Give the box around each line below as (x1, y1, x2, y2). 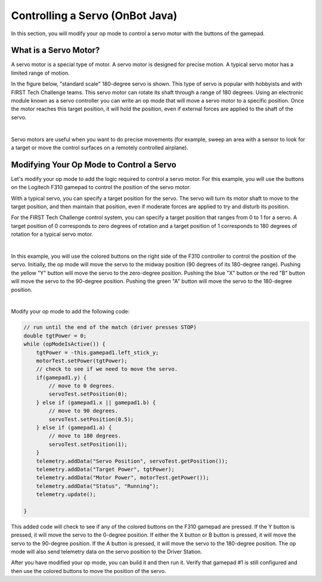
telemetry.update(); (36, 491, 97, 498)
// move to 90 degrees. (48, 408, 119, 414)
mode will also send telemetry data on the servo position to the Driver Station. (11, 548, 203, 555)
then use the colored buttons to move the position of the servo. (11, 567, 166, 574)
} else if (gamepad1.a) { (36, 424, 112, 431)
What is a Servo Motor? (11, 45, 100, 56)
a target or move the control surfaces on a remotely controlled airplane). (11, 144, 188, 151)
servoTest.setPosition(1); (48, 441, 128, 448)
